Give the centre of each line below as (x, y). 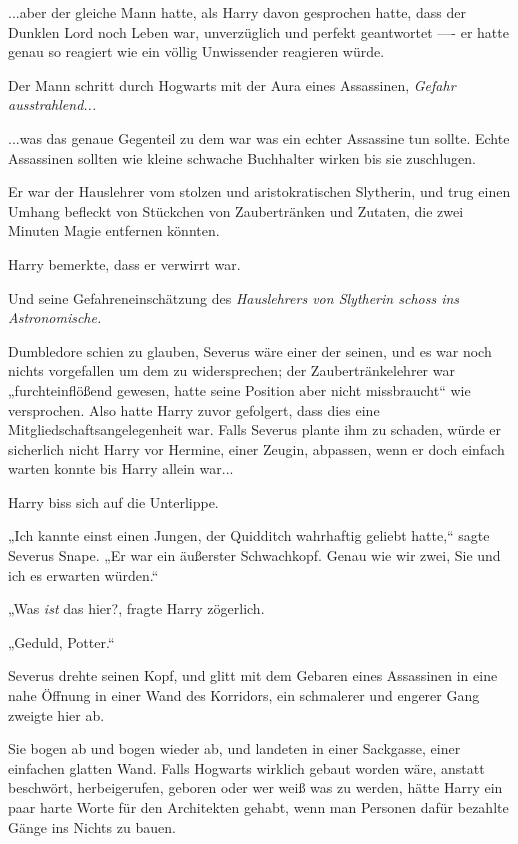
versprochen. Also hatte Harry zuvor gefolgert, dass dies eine (194, 409)
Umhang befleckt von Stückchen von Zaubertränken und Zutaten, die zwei (236, 210)
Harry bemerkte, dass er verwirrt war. (124, 263)
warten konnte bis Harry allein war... (121, 468)
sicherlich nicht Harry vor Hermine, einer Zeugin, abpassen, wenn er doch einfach (256, 448)
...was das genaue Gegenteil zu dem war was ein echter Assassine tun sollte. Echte (259, 137)
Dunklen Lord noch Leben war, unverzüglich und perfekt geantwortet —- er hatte (258, 31)
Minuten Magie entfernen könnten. (114, 230)
